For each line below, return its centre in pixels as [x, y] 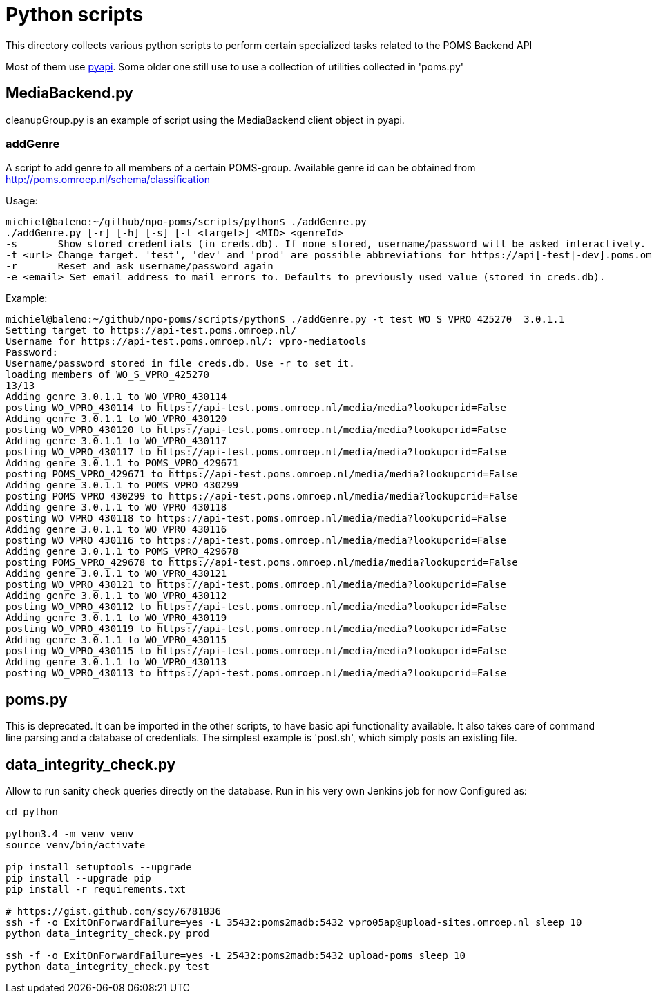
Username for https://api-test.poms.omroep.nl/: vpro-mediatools [186, 342]
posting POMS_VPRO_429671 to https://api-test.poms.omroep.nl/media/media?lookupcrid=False [262, 474]
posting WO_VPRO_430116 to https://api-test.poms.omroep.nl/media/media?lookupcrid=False [256, 541]
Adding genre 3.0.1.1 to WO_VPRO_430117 [116, 441]
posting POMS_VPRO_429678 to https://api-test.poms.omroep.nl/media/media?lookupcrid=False [262, 563]
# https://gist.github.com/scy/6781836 [113, 912]
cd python [32, 812]
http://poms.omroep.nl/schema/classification [108, 180]
